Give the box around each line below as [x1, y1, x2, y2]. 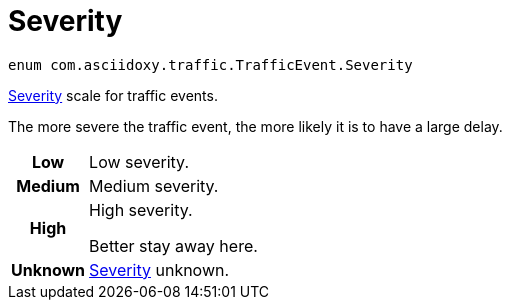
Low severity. [89, 151, 189, 172]
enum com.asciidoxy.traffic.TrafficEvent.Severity [8, 56, 413, 73]
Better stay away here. [89, 235, 258, 256]
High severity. [89, 199, 193, 220]
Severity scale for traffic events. [8, 86, 218, 104]
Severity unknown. [89, 259, 230, 280]
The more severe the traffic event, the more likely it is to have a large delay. [8, 117, 503, 135]
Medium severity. [89, 175, 219, 196]
